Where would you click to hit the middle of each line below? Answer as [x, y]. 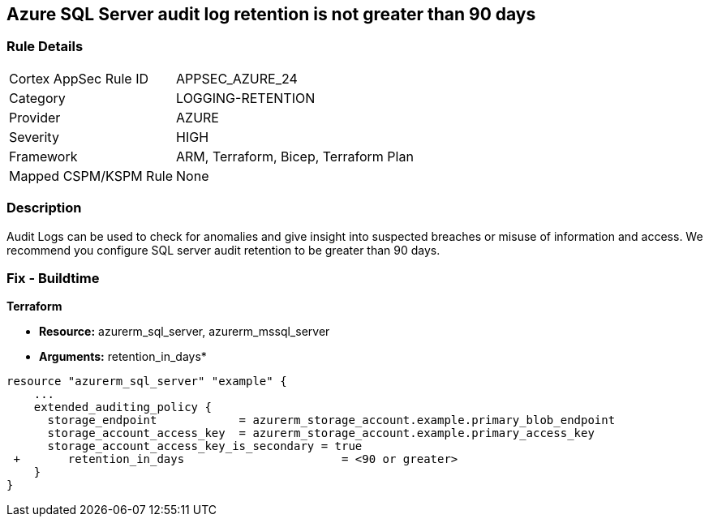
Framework [43, 156]
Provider [35, 117]
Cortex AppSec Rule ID [79, 78]
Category [37, 98]
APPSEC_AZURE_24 [237, 78]
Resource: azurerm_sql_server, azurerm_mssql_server [185, 332]
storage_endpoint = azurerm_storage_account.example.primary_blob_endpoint [331, 420]
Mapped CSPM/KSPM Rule [91, 176]
